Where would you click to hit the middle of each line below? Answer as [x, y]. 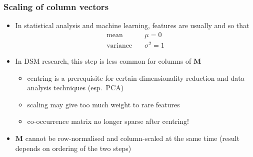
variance [119, 45]
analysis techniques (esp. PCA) [75, 88]
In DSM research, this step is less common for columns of [103, 60]
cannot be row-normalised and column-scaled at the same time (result [132, 138]
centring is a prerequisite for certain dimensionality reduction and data [136, 77]
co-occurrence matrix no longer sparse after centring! [108, 121]
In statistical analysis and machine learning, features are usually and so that [132, 25]
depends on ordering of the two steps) [73, 148]
